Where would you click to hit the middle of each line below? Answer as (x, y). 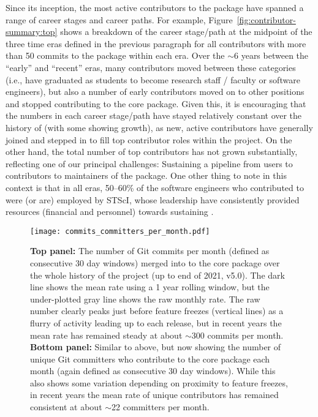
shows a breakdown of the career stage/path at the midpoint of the (186, 32)
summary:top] (32, 32)
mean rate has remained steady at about (106, 335)
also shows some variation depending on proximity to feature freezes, (159, 382)
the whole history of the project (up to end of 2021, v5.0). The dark (157, 275)
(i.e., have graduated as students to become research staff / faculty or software (153, 79)
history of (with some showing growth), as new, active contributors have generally (159, 127)
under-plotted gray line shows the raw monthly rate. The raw (145, 299)
